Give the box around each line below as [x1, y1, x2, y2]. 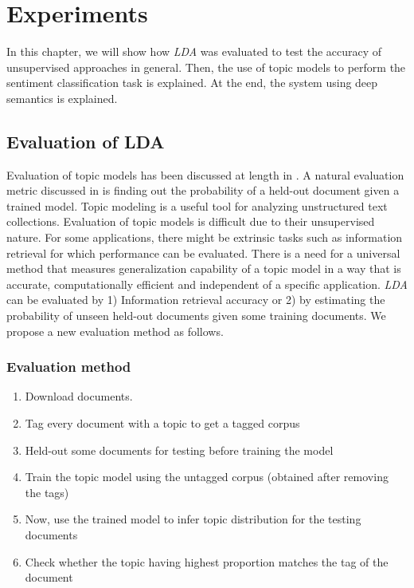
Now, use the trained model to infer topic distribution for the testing [25, 511, 361, 527]
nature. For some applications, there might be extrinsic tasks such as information [6, 229, 403, 246]
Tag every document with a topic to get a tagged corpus [25, 415, 300, 432]
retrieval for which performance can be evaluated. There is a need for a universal [6, 244, 400, 261]
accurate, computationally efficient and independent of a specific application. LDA [6, 275, 408, 292]
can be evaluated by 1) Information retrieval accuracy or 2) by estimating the [6, 291, 385, 308]
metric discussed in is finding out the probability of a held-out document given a [6, 182, 400, 199]
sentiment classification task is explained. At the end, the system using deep [6, 74, 378, 91]
